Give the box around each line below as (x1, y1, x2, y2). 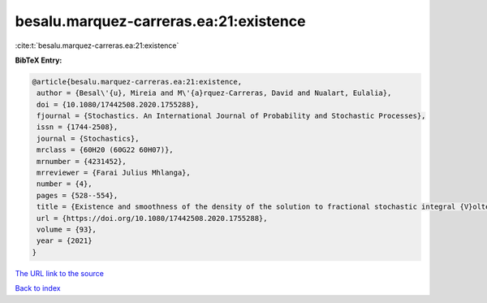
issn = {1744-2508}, (37, 123, 119, 132)
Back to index (15, 284, 61, 293)
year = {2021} (37, 236, 93, 245)
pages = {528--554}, (37, 191, 119, 200)
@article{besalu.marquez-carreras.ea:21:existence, (32, 77, 243, 86)
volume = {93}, (37, 225, 97, 234)
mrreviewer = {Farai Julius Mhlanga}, (37, 168, 191, 178)
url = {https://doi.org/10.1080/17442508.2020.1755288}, (37, 214, 268, 223)
